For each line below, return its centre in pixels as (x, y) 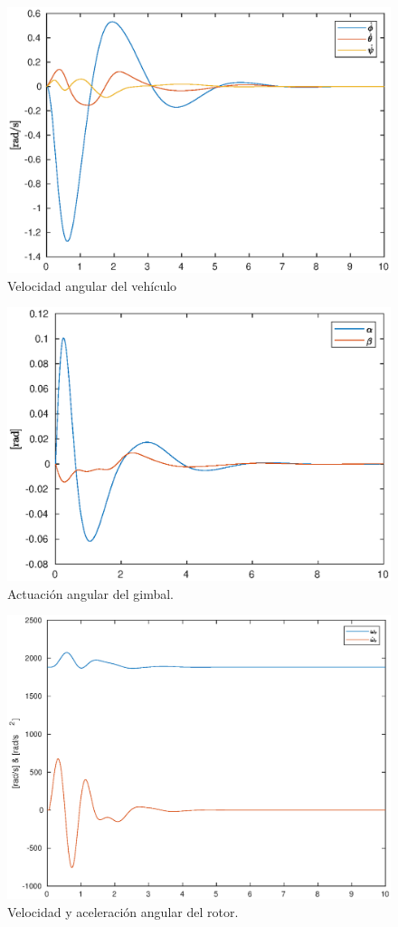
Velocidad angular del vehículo (92, 285)
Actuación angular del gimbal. (91, 593)
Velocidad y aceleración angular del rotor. (123, 911)
